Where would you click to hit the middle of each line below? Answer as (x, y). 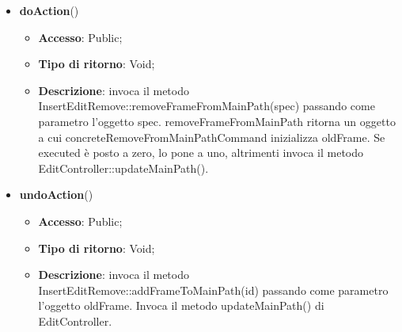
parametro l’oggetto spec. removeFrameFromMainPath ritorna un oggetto (217, 121)
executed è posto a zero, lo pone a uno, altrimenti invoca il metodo (201, 153)
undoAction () (56, 195)
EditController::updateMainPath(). (123, 168)
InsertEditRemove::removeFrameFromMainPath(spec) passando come (207, 106)
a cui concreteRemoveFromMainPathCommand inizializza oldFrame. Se (212, 137)
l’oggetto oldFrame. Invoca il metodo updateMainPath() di (181, 305)
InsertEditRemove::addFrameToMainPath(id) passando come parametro (213, 290)
